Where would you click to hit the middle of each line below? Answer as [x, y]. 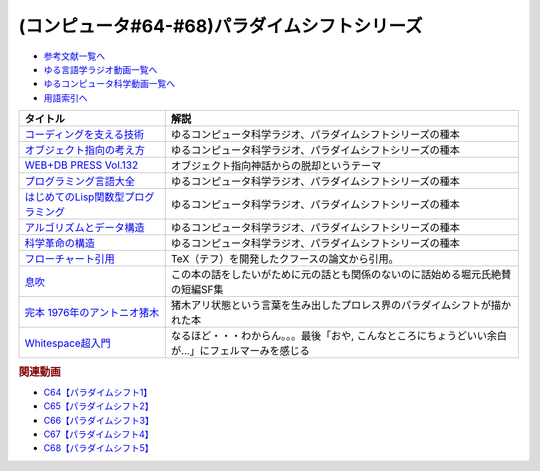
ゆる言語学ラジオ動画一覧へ [100, 69]
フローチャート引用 [69, 259]
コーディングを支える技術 [84, 135]
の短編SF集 [197, 290]
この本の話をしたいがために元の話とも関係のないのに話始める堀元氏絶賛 [341, 275]
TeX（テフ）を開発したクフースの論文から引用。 [284, 259]
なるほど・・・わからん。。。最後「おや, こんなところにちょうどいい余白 [338, 336]
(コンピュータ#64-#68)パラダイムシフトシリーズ [221, 26]
